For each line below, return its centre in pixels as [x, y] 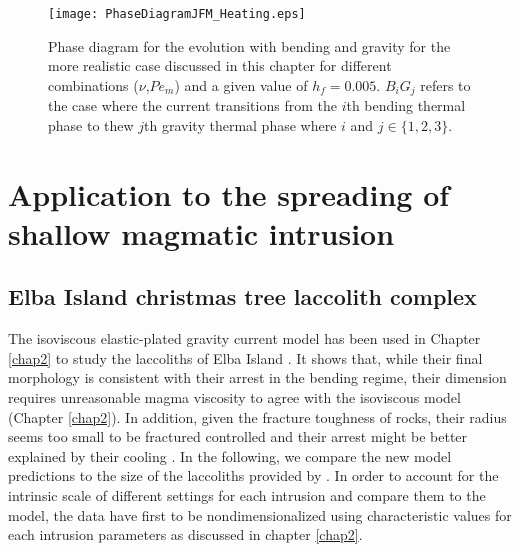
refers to [445, 84]
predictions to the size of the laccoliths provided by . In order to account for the [253, 475]
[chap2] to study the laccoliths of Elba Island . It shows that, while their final [245, 357]
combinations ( [93, 84]
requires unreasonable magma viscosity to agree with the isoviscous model [234, 397]
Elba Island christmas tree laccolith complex [242, 296]
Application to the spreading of [229, 193]
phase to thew [91, 124]
